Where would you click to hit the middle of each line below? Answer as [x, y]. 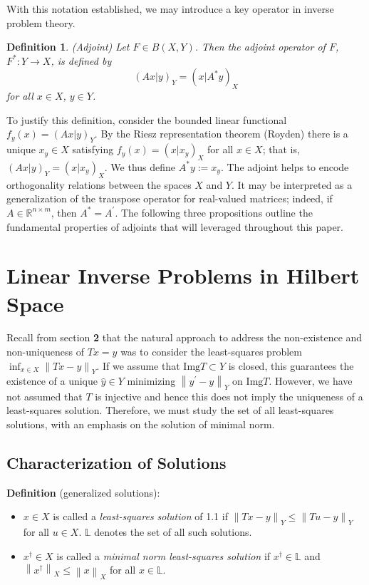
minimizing [151, 381]
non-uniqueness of [46, 352]
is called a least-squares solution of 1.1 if [140, 516]
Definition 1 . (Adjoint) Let [68, 47]
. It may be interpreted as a [292, 184]
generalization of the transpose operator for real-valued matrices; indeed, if [170, 198]
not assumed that [45, 396]
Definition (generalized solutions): [83, 492]
